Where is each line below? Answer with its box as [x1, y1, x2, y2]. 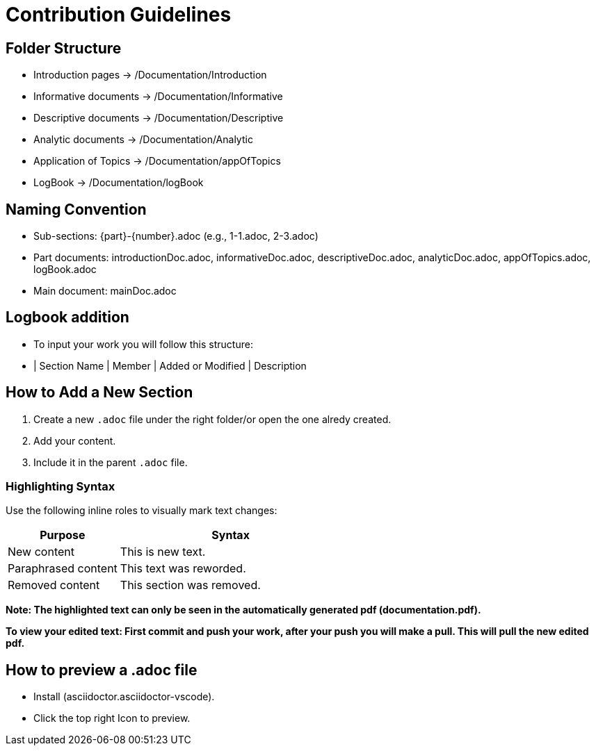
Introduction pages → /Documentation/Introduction [33, 69, 267, 81]
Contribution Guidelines [6, 3, 232, 26]
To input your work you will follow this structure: [33, 338, 253, 350]
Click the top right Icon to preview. [33, 712, 191, 725]
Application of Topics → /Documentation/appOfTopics [33, 155, 281, 167]
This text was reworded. [120, 561, 246, 576]
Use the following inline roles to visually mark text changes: [6, 504, 277, 517]
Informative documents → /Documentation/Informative [33, 90, 283, 103]
